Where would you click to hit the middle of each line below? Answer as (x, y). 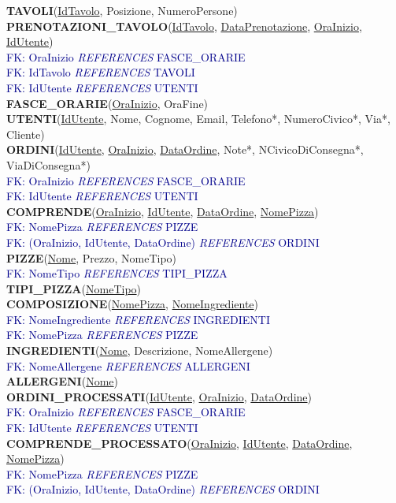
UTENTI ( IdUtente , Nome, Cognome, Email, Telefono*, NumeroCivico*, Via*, (198, 119)
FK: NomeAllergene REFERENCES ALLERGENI (128, 365)
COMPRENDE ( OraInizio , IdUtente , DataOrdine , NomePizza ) (163, 211)
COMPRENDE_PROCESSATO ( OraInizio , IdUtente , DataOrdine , (179, 443)
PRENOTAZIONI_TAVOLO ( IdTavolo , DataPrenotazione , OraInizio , (184, 26)
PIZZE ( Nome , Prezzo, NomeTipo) (92, 257)
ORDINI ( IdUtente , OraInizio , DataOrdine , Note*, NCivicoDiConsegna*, (185, 149)
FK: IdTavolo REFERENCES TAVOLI (101, 72)
